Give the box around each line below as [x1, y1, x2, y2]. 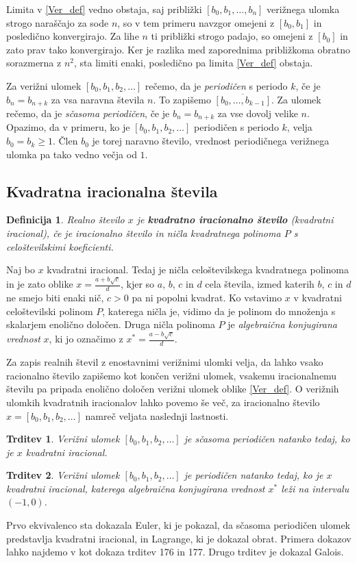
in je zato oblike [6, 277, 73, 291]
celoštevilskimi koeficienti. [6, 239, 114, 253]
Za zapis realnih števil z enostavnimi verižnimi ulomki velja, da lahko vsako [6, 355, 323, 369]
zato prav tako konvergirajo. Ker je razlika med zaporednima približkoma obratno [6, 42, 351, 56]
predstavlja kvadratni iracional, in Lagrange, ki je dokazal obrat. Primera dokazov [6, 531, 352, 545]
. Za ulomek [271, 92, 321, 106]
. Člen [52, 134, 78, 148]
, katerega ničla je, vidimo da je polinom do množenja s [102, 303, 336, 318]
